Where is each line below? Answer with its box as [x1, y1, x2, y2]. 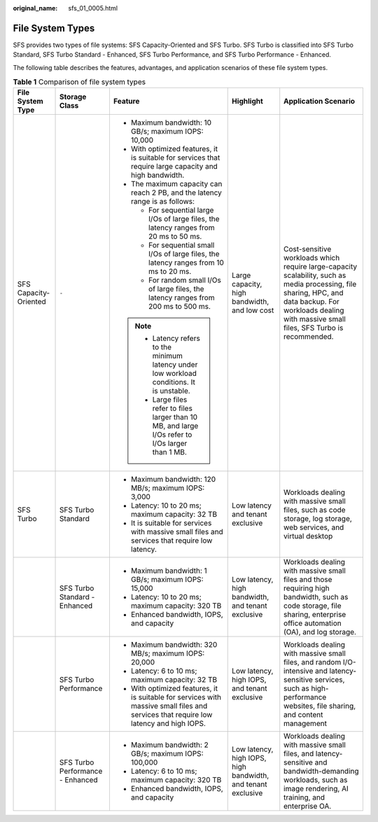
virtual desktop [283, 531, 333, 541]
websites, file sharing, [283, 701, 356, 711]
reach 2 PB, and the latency [130, 188, 222, 197]
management [283, 718, 327, 728]
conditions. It [152, 377, 195, 387]
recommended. [283, 332, 334, 342]
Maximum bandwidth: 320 [130, 640, 218, 650]
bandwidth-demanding [283, 767, 360, 776]
